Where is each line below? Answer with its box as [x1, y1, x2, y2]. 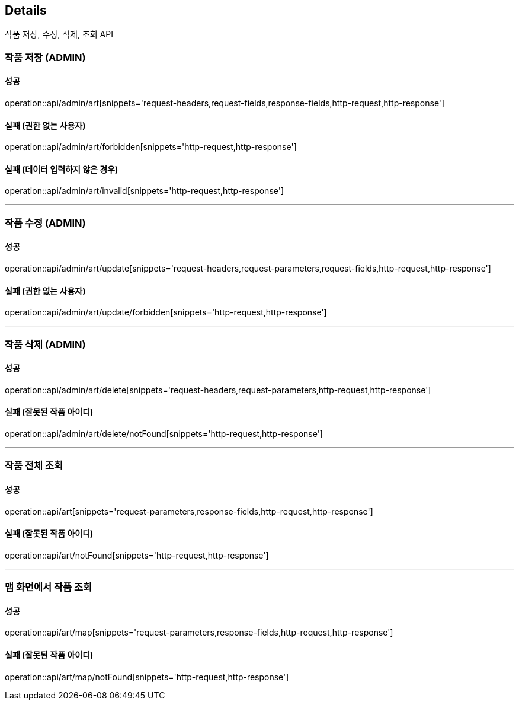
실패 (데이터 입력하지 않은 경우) [5, 164, 118, 174]
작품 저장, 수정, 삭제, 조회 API [5, 29, 113, 40]
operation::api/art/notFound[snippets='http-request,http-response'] [5, 550, 269, 560]
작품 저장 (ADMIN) [5, 51, 86, 63]
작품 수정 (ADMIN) [5, 216, 86, 229]
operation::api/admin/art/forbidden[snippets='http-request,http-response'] [5, 142, 297, 152]
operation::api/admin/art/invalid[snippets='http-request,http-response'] [5, 186, 284, 196]
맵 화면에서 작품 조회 [5, 581, 92, 594]
